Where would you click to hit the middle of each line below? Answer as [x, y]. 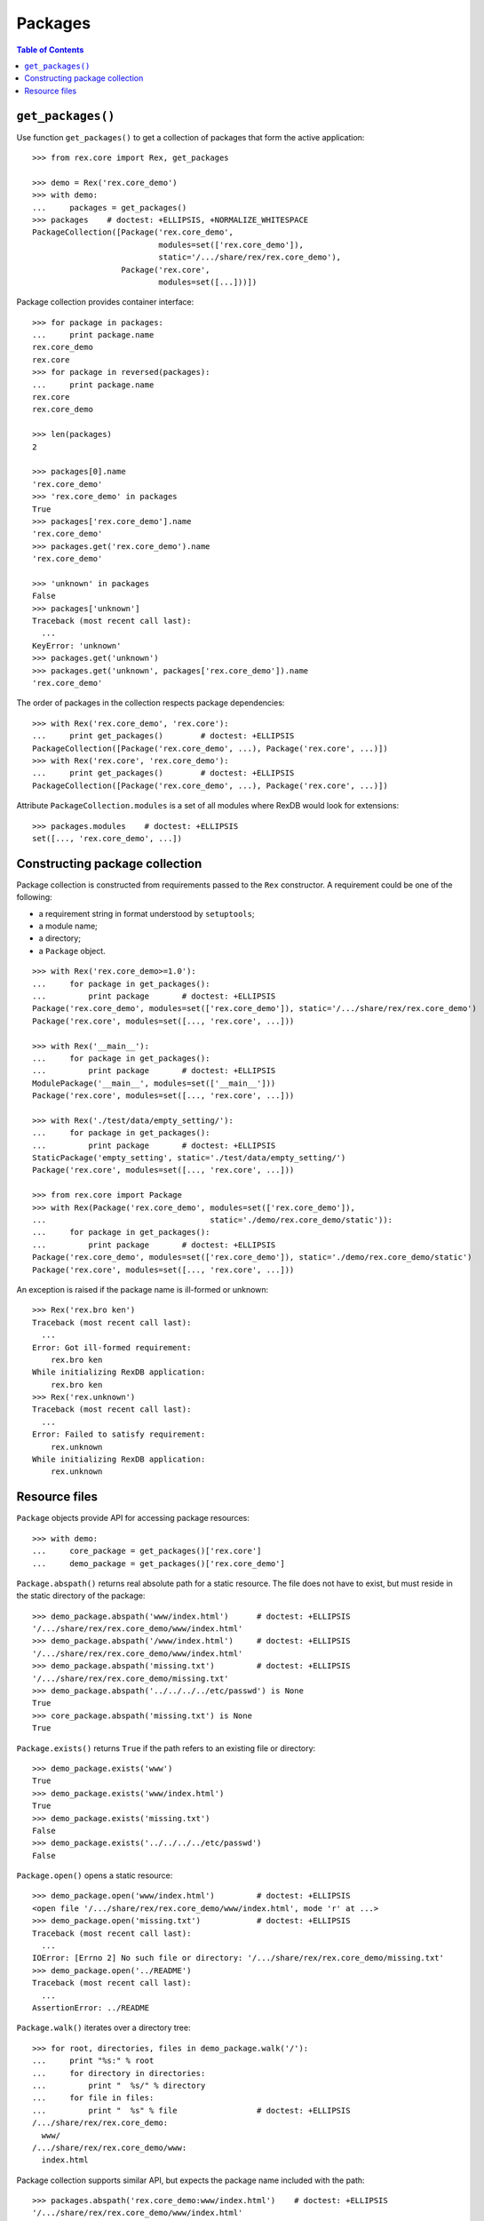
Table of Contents [50, 50]
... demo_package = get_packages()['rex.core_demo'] [159, 1563]
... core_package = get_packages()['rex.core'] [147, 1551]
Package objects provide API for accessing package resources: [133, 1518]
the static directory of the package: [81, 1596]
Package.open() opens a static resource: [95, 1875]
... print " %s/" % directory [119, 2085]
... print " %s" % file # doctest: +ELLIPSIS [191, 2110]
